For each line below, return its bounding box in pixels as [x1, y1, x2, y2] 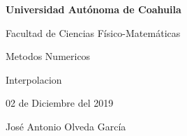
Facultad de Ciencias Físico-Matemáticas [6, 25, 181, 40]
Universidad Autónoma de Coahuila [6, 2, 181, 16]
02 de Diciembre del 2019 [6, 96, 114, 110]
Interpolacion [6, 72, 62, 86]
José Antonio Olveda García [6, 119, 126, 133]
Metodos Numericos [6, 49, 91, 63]
